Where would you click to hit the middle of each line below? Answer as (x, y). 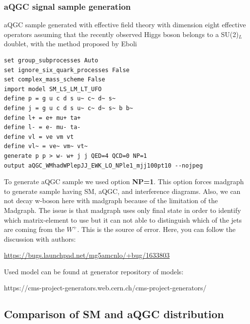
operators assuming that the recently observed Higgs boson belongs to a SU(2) (121, 34)
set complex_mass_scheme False (55, 80)
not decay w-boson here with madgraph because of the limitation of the (111, 200)
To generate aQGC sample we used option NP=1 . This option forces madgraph (124, 181)
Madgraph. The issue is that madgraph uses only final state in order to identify (123, 210)
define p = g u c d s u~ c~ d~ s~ (60, 99)
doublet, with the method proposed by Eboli (70, 44)
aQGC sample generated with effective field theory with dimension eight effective (125, 25)
